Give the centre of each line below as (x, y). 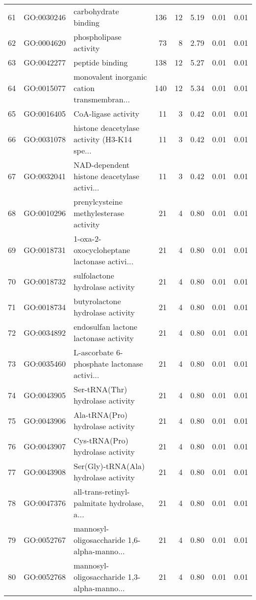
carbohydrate (96, 11)
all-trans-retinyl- (102, 491)
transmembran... (102, 99)
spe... (82, 150)
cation (84, 88)
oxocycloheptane (102, 250)
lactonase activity (104, 338)
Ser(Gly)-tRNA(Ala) (109, 466)
